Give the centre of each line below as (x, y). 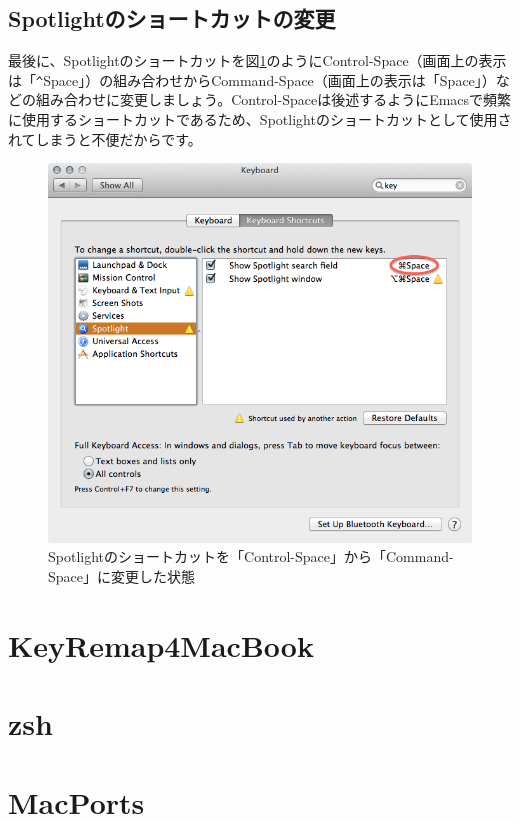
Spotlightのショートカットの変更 (172, 18)
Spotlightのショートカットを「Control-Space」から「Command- (251, 556)
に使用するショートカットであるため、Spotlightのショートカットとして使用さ (260, 119)
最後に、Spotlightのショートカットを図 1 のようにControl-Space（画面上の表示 (257, 60)
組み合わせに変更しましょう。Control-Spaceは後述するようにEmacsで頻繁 (273, 99)
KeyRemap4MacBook (161, 644)
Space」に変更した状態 (121, 575)
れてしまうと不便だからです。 (105, 138)
